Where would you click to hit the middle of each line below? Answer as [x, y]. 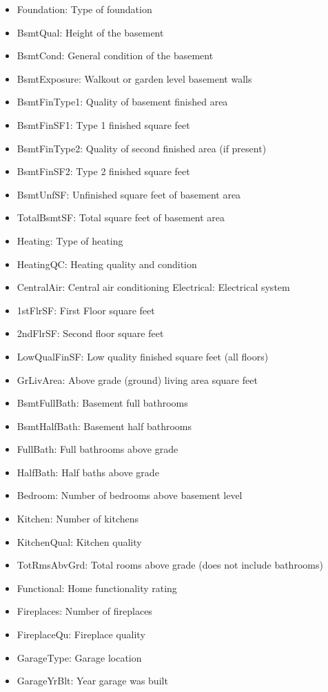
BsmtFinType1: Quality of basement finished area [122, 102]
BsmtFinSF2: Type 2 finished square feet [103, 171]
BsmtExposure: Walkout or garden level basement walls [134, 78]
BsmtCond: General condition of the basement [115, 55]
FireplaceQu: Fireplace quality [81, 634]
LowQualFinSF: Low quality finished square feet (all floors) [143, 356]
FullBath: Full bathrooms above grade [98, 449]
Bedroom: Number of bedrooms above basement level [130, 495]
